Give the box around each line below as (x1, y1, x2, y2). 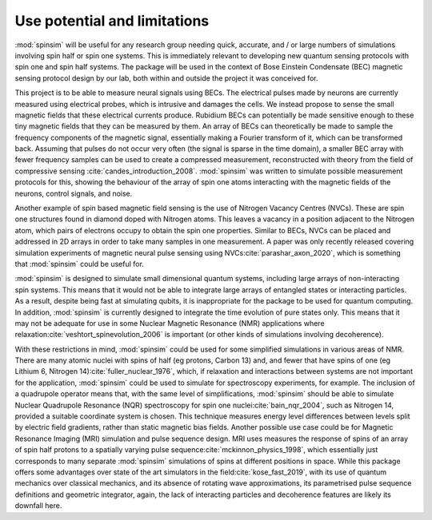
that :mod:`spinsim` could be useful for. (14, 259, 144, 268)
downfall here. (14, 501, 62, 510)
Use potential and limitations (14, 12, 210, 30)
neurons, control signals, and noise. (14, 189, 133, 198)
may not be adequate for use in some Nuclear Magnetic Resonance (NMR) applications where (14, 318, 325, 327)
